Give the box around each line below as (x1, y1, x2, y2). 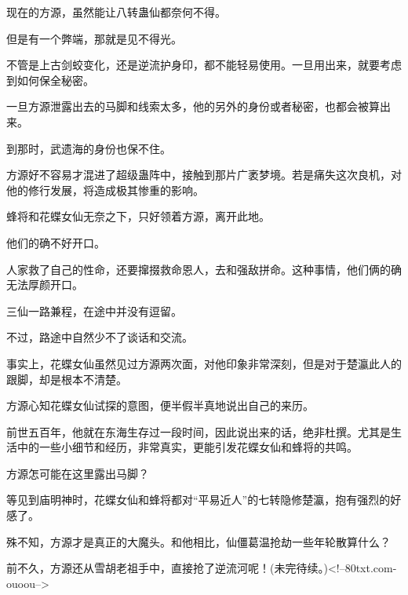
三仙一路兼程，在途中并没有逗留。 (6, 302, 182, 319)
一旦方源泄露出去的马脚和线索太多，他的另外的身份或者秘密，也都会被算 (6, 98, 380, 115)
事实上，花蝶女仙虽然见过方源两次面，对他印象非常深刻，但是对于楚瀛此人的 (6, 355, 402, 371)
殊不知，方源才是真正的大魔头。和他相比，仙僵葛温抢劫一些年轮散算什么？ (6, 533, 391, 549)
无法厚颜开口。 (6, 276, 83, 293)
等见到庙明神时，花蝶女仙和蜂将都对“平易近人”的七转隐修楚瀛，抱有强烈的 (6, 491, 391, 508)
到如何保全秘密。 (6, 71, 94, 88)
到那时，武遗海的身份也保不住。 (6, 140, 171, 156)
